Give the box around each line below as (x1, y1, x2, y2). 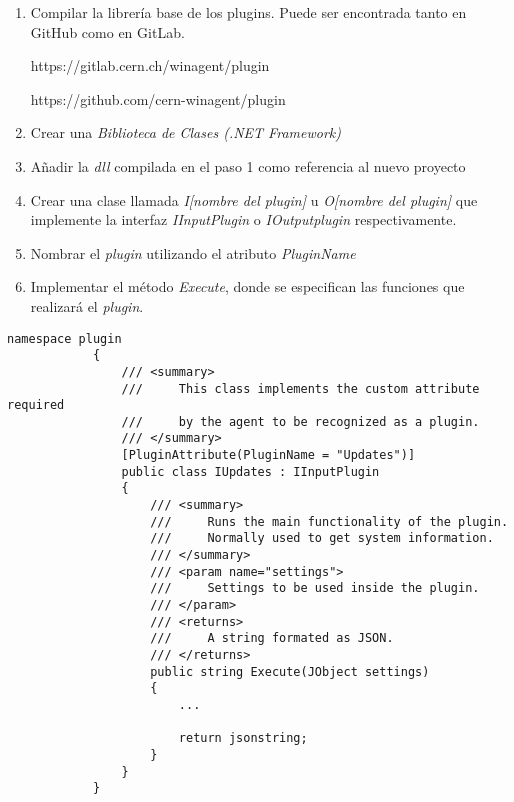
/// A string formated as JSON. (150, 631, 394, 646)
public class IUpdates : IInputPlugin (121, 464, 380, 479)
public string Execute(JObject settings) (150, 664, 430, 679)
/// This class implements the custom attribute (121, 381, 480, 396)
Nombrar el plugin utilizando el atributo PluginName (30, 242, 356, 263)
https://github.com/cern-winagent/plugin (30, 88, 286, 109)
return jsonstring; (178, 731, 308, 746)
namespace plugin (7, 331, 122, 346)
